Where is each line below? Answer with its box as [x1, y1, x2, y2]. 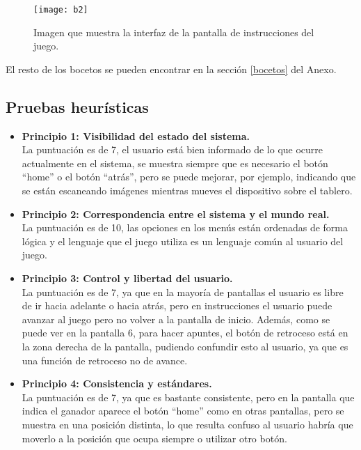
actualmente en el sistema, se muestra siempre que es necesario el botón [22, 155, 328, 170]
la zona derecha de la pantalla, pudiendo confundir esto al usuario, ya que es [22, 339, 348, 353]
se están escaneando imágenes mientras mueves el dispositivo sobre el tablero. [22, 183, 353, 198]
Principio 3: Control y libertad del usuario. [22, 270, 233, 285]
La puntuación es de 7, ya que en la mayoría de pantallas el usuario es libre [22, 284, 344, 299]
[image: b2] [33, 5, 88, 15]
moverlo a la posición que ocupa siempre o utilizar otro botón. [22, 430, 287, 445]
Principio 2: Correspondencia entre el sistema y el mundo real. [22, 206, 330, 221]
